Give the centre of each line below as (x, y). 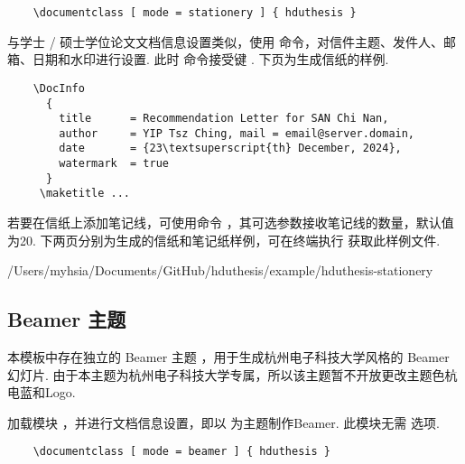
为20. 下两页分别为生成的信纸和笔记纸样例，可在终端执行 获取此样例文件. (224, 240)
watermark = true (114, 164)
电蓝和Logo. (42, 392)
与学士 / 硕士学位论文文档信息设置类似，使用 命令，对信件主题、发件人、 (225, 41)
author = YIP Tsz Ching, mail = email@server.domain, (237, 133)
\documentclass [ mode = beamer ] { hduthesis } (181, 452)
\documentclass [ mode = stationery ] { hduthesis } (195, 13)
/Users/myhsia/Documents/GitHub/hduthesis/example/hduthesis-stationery (220, 270)
